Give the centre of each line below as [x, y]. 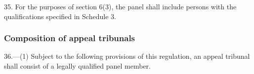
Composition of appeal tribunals [70, 38]
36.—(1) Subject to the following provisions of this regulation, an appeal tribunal [127, 56]
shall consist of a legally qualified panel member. [77, 66]
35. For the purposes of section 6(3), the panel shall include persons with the [120, 6]
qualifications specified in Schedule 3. [60, 16]
